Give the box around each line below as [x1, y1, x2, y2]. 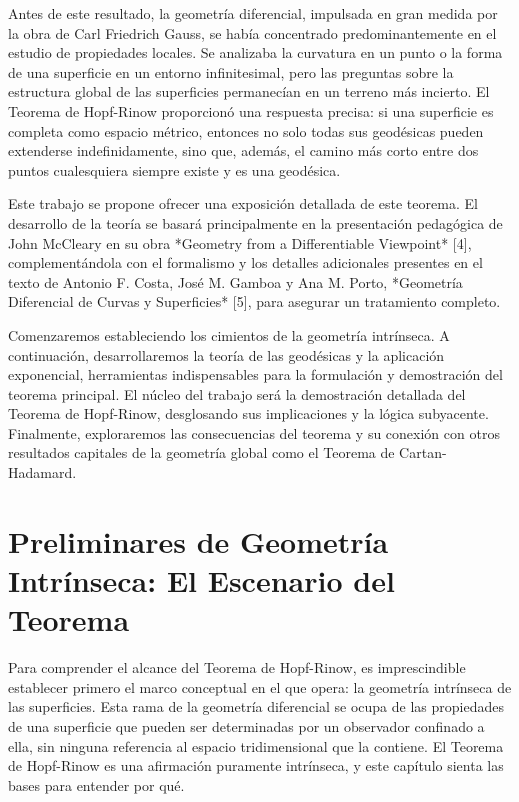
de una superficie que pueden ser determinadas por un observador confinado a [8, 715, 485, 736]
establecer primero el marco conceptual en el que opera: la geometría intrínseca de [8, 676, 512, 697]
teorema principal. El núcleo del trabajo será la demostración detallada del [8, 383, 466, 404]
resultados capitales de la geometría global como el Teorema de [8, 442, 395, 463]
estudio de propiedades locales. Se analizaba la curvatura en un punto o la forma [8, 42, 503, 63]
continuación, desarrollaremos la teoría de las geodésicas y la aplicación [8, 344, 445, 365]
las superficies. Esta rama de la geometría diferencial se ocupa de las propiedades [8, 696, 504, 717]
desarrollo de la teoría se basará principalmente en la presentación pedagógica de [8, 212, 503, 233]
